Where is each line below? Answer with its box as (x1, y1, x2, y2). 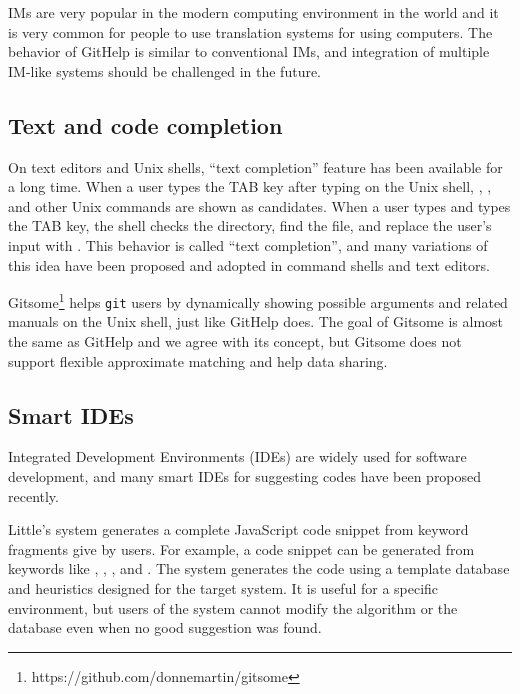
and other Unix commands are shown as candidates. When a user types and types (8, 195, 511, 216)
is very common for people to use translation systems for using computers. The (8, 21, 493, 42)
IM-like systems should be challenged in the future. (8, 60, 322, 81)
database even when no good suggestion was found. (8, 617, 322, 638)
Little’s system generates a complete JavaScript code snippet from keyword (8, 519, 469, 540)
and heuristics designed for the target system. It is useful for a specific (8, 578, 439, 598)
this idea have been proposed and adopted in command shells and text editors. (8, 254, 490, 275)
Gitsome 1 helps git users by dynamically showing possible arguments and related (8, 289, 508, 312)
